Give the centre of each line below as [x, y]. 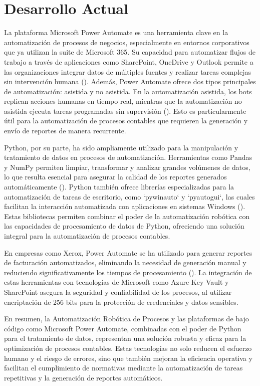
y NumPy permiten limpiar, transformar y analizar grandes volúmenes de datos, [127, 167]
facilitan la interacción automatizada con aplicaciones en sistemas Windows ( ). [125, 206]
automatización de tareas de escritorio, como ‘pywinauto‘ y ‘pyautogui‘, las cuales [129, 196]
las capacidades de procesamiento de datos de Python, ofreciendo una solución [124, 226]
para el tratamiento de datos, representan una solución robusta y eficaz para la [125, 338]
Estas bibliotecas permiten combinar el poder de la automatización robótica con [127, 216]
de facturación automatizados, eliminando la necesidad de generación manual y [125, 262]
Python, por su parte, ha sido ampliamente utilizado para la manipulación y [121, 147]
